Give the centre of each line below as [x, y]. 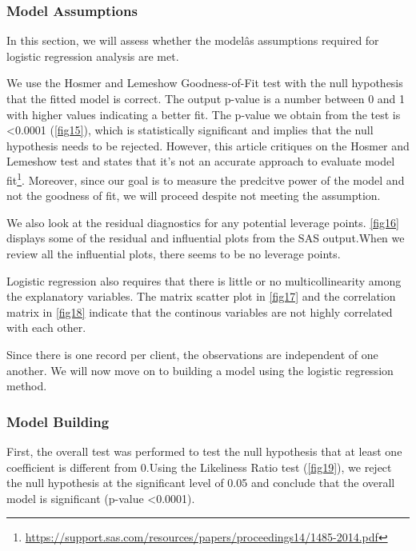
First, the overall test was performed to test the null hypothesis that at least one [204, 451]
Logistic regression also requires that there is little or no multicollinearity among [204, 280]
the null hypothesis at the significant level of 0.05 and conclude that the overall [201, 483]
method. [27, 386]
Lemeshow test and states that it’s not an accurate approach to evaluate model [201, 161]
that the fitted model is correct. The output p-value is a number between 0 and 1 [206, 98]
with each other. [46, 327]
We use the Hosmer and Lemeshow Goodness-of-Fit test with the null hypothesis [205, 83]
